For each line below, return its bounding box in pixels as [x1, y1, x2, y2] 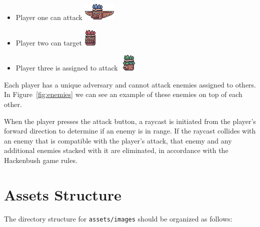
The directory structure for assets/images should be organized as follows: [4, 213, 232, 223]
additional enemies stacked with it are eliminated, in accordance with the [4, 145, 228, 155]
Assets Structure [4, 184, 121, 204]
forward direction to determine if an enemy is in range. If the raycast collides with [4, 125, 256, 136]
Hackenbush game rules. [4, 154, 77, 165]
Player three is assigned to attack [15, 62, 118, 73]
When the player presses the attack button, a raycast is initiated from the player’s [4, 115, 256, 126]
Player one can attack [15, 12, 82, 22]
